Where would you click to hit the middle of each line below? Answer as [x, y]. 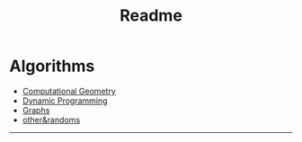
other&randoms [51, 120]
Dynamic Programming [65, 101]
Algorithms [52, 66]
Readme [151, 16]
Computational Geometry [69, 91]
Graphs [36, 110]
